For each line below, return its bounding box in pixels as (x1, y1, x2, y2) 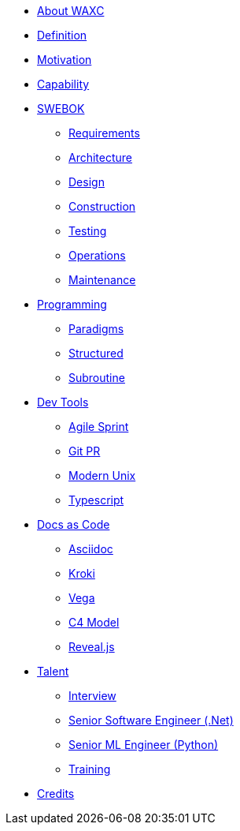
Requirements (68, 126, 140, 140)
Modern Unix (68, 469, 136, 482)
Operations (68, 249, 126, 262)
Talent (37, 664, 69, 678)
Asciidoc (68, 542, 113, 556)
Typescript (68, 493, 124, 507)
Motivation (37, 53, 92, 66)
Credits (37, 787, 75, 800)
